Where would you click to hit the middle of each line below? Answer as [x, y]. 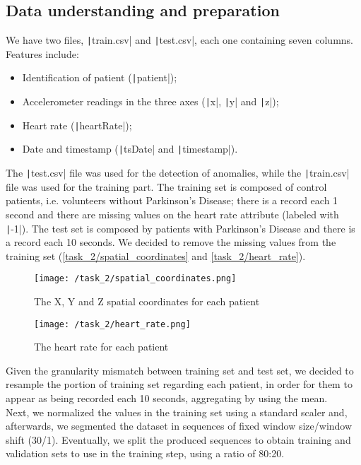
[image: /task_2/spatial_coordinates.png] [135, 279]
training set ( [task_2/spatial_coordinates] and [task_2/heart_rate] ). [156, 255]
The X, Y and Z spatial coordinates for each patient [147, 301]
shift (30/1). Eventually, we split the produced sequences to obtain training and [178, 439]
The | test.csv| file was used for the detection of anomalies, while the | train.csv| [178, 173]
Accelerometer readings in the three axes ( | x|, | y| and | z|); [150, 101]
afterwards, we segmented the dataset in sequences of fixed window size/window [179, 426]
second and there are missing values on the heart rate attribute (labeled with [172, 214]
